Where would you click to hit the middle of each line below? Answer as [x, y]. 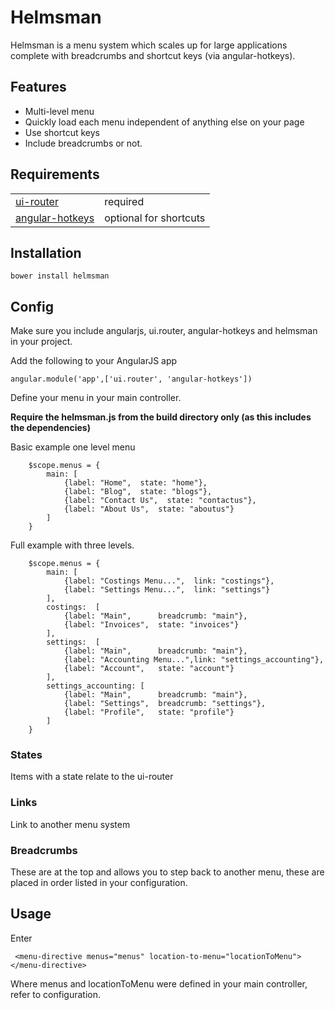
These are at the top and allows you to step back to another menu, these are [167, 872]
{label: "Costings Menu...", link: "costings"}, [169, 581]
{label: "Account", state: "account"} [149, 669]
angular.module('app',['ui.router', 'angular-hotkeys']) [131, 379]
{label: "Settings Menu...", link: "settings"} [167, 590]
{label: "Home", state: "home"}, [135, 483]
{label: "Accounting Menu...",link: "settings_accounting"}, [194, 660]
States [26, 755]
